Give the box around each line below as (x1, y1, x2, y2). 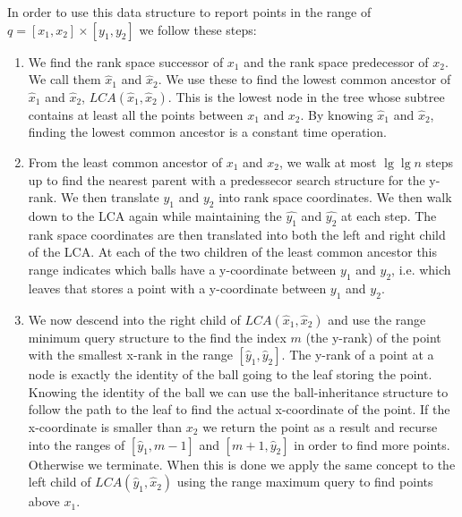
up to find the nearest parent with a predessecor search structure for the (28, 170, 425, 189)
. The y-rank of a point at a (281, 345, 434, 364)
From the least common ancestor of (28, 152, 223, 171)
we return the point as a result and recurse (202, 417, 438, 436)
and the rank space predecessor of (244, 52, 429, 71)
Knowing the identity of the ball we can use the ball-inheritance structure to (28, 382, 449, 401)
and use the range (328, 309, 426, 328)
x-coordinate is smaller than (28, 417, 183, 436)
